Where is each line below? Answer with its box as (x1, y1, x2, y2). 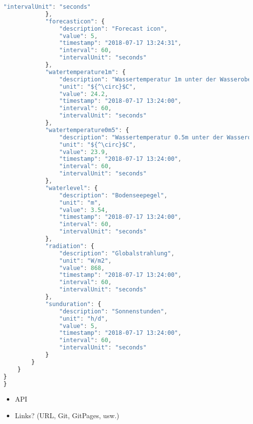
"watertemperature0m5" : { (45, 126, 129, 134)
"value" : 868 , (59, 264, 105, 271)
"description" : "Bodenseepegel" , (59, 192, 168, 199)
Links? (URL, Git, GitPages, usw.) (15, 410, 119, 420)
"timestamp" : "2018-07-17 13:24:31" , (59, 39, 182, 47)
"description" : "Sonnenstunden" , (59, 308, 168, 315)
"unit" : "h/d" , (59, 315, 108, 322)
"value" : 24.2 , (59, 90, 108, 97)
